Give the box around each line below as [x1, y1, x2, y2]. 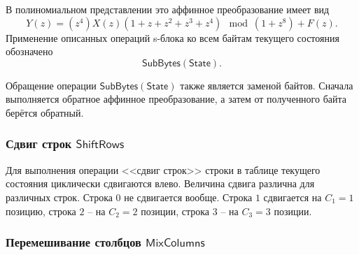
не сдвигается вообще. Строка [124, 189, 253, 204]
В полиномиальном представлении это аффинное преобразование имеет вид [6, 2, 330, 16]
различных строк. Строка [6, 189, 113, 204]
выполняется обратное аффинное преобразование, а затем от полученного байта [6, 92, 347, 106]
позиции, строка [141, 203, 210, 218]
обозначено [6, 44, 53, 59]
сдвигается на [263, 189, 322, 204]
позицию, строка [6, 203, 76, 218]
